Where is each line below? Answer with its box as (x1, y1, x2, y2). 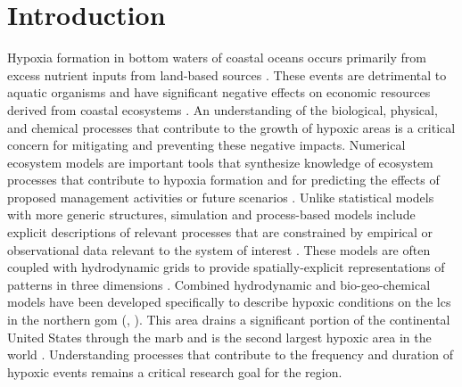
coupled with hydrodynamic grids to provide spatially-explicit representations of (7, 258, 445, 276)
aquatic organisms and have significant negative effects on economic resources (7, 83, 431, 102)
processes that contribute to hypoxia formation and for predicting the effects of (7, 170, 440, 189)
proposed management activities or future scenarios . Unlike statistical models (7, 187, 434, 206)
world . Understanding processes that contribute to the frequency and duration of (7, 345, 453, 364)
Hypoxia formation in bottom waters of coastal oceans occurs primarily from (7, 48, 426, 67)
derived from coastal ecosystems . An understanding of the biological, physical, (7, 100, 438, 119)
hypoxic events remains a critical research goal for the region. (7, 362, 342, 381)
